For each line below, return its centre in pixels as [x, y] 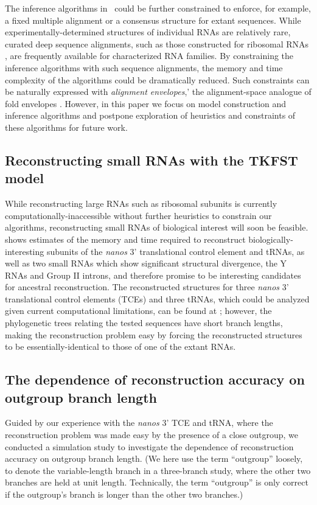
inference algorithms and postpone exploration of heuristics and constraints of [150, 115]
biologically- [271, 239]
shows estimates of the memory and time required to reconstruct [125, 239]
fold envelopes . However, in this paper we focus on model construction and [146, 103]
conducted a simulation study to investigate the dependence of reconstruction [149, 446]
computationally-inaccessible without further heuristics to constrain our [138, 215]
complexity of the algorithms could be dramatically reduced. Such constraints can [157, 79]
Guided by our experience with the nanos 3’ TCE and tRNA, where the [139, 423]
